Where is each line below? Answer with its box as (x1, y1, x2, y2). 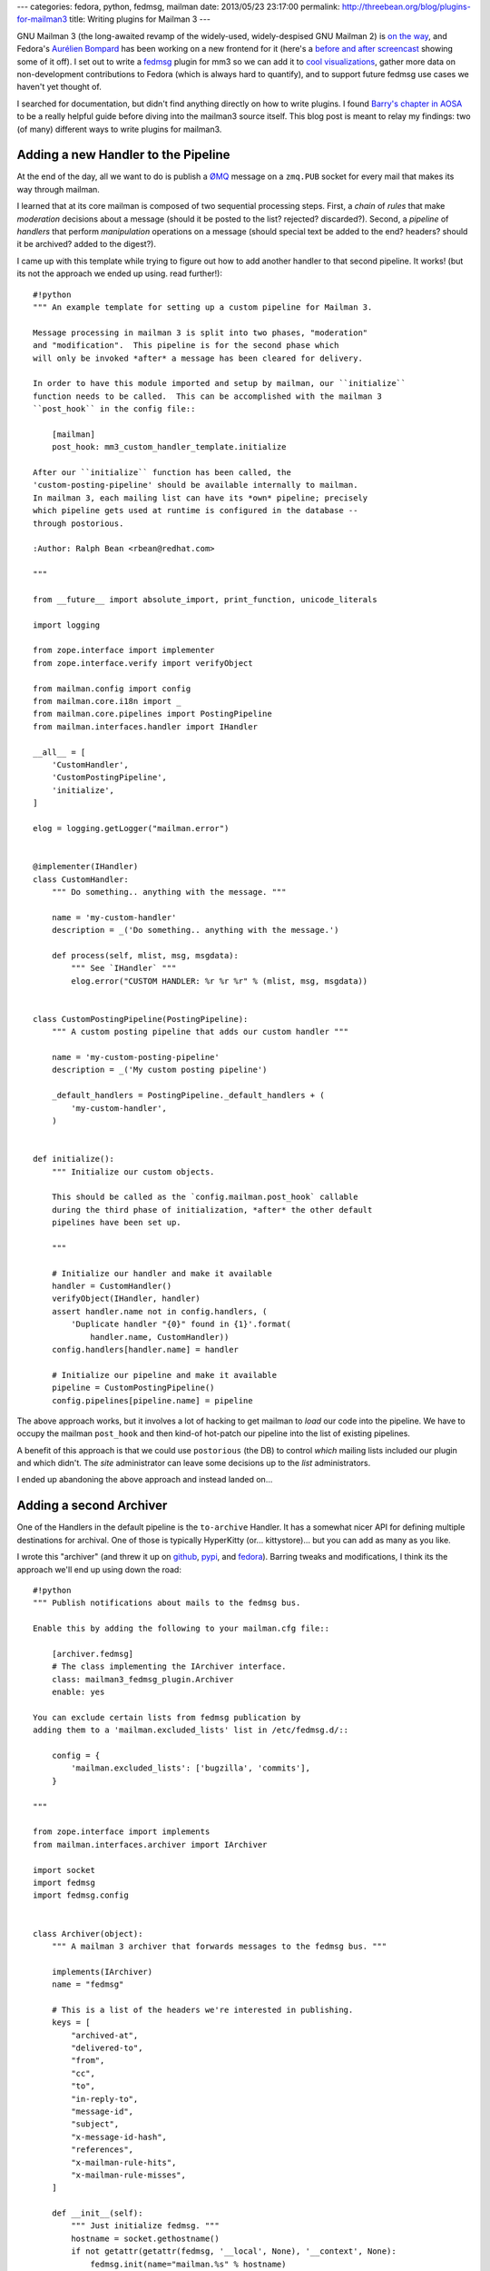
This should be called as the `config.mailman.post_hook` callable (51, 1192, 358, 1203)
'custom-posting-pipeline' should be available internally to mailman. (33, 480, 358, 491)
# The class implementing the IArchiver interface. (51, 1661, 287, 1671)
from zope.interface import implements (33, 1827, 211, 1837)
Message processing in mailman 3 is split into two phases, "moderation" (33, 327, 368, 338)
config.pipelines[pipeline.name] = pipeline (51, 1395, 253, 1405)
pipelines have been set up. (51, 1217, 181, 1228)
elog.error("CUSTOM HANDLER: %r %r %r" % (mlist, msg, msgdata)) (71, 976, 368, 986)
